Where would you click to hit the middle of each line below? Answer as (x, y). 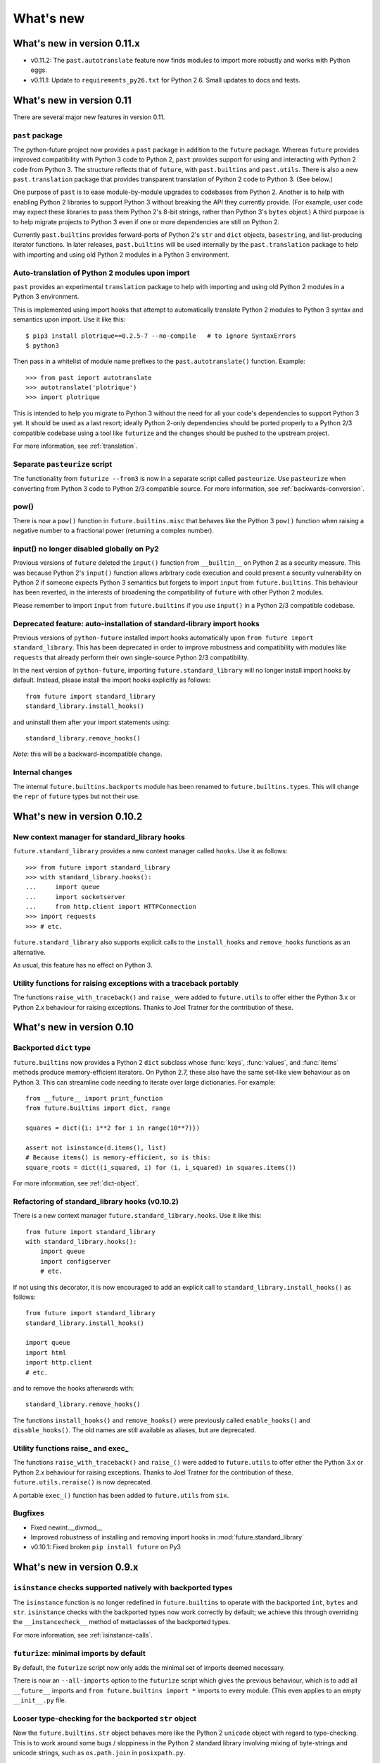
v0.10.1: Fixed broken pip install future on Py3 (106, 1547)
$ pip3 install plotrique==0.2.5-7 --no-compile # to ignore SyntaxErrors (161, 336)
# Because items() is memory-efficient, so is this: (118, 1158)
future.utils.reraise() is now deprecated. (83, 1482)
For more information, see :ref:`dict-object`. (76, 1183)
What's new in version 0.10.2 (78, 816)
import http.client (59, 1362)
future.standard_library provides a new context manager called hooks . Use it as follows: (150, 851)
